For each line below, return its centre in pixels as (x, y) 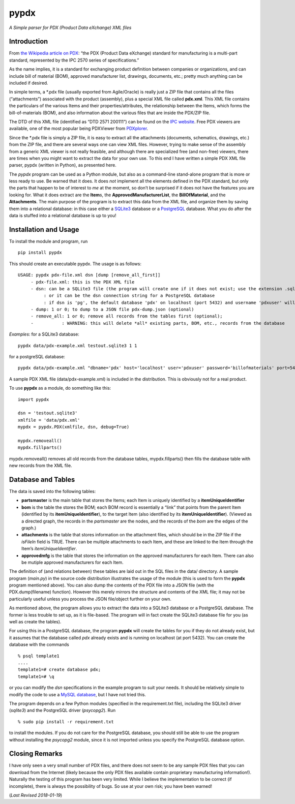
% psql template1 (39, 656)
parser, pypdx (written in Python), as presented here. (63, 165)
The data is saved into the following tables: (52, 492)
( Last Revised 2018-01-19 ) (36, 795)
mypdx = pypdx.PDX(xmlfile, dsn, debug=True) (74, 427)
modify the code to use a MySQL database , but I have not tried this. (77, 694)
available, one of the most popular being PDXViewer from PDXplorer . (79, 128)
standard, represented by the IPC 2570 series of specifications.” (74, 60)
